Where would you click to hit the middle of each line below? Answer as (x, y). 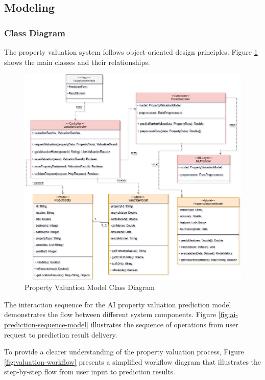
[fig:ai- (228, 314)
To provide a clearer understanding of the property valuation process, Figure (124, 352)
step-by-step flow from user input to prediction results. (90, 372)
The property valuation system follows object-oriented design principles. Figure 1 (131, 52)
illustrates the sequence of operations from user (164, 325)
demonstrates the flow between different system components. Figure (110, 314)
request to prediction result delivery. (61, 334)
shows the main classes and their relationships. (77, 62)
